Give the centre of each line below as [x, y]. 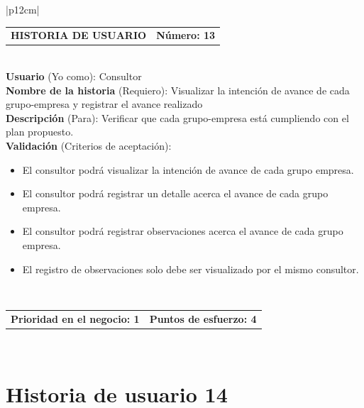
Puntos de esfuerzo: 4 [203, 318]
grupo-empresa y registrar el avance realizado [104, 104]
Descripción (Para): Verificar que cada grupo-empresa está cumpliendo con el [177, 117]
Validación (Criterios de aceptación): [89, 145]
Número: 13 [186, 35]
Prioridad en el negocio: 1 [75, 318]
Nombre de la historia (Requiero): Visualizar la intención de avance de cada [178, 90]
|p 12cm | [23, 9]
